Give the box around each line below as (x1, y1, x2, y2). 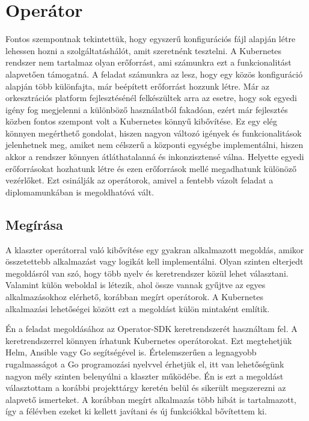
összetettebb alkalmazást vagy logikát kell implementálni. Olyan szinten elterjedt (5, 255, 304, 268)
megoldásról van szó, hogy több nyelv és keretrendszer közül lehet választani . (5, 266, 289, 279)
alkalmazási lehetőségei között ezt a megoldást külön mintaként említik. (5, 302, 270, 315)
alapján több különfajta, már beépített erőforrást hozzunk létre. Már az (5, 79, 270, 92)
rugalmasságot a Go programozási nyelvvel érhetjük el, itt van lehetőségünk (5, 357, 284, 370)
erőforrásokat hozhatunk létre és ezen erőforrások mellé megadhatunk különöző (5, 162, 296, 174)
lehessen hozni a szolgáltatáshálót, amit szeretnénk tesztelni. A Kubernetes (5, 44, 282, 57)
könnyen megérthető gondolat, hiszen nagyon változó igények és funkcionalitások (5, 126, 302, 139)
